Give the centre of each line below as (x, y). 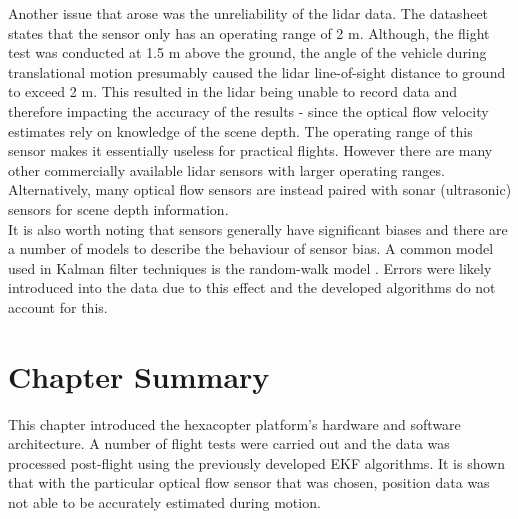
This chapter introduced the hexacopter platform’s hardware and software (234, 423)
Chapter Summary (139, 375)
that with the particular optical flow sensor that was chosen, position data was (249, 482)
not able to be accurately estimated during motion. (164, 502)
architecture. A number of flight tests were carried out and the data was (229, 443)
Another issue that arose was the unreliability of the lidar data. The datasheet (248, 13)
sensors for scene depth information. (118, 208)
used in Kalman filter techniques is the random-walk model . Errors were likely (250, 267)
